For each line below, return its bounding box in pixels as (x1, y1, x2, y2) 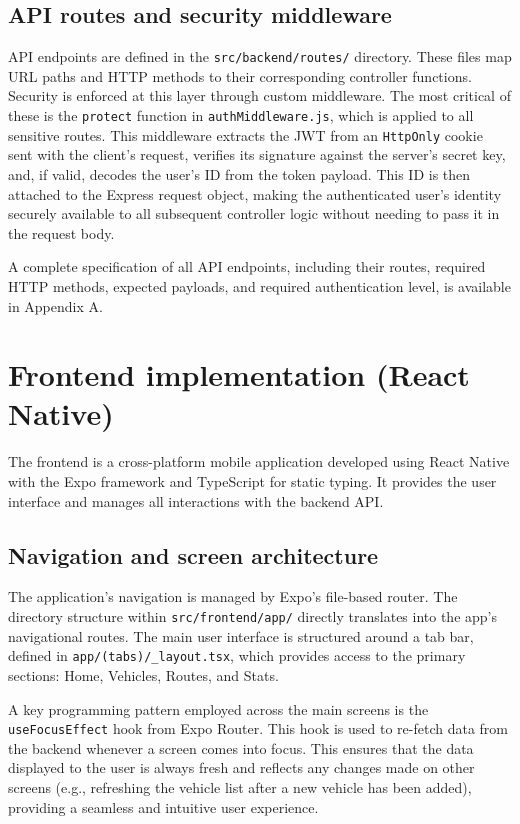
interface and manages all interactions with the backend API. (8, 490, 384, 511)
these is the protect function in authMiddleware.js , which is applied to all (8, 105, 474, 126)
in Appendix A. (8, 295, 103, 316)
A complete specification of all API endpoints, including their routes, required (8, 256, 486, 277)
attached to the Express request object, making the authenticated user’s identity (8, 183, 502, 204)
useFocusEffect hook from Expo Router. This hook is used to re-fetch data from (8, 718, 509, 739)
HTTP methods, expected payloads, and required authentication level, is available (8, 275, 511, 296)
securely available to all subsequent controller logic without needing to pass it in (8, 203, 500, 224)
